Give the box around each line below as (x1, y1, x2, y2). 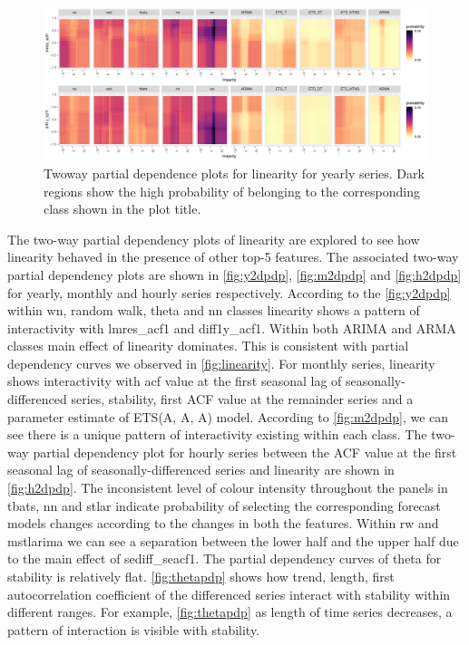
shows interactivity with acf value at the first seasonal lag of (7, 371, 342, 390)
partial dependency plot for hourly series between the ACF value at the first (33, 442, 457, 461)
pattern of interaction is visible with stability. (7, 620, 260, 639)
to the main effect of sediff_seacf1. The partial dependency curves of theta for (7, 549, 442, 568)
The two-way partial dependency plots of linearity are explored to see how (7, 229, 420, 248)
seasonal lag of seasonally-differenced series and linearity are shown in (7, 460, 395, 479)
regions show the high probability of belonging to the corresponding (44, 181, 421, 200)
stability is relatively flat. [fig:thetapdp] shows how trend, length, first (7, 567, 395, 585)
